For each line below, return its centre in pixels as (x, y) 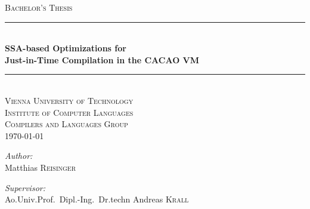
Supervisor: (25, 187)
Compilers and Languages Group (66, 124)
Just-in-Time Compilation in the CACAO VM (102, 59)
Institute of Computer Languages (69, 112)
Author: (19, 156)
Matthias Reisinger (41, 167)
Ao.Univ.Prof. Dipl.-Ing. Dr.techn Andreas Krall (97, 199)
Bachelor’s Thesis (39, 7)
